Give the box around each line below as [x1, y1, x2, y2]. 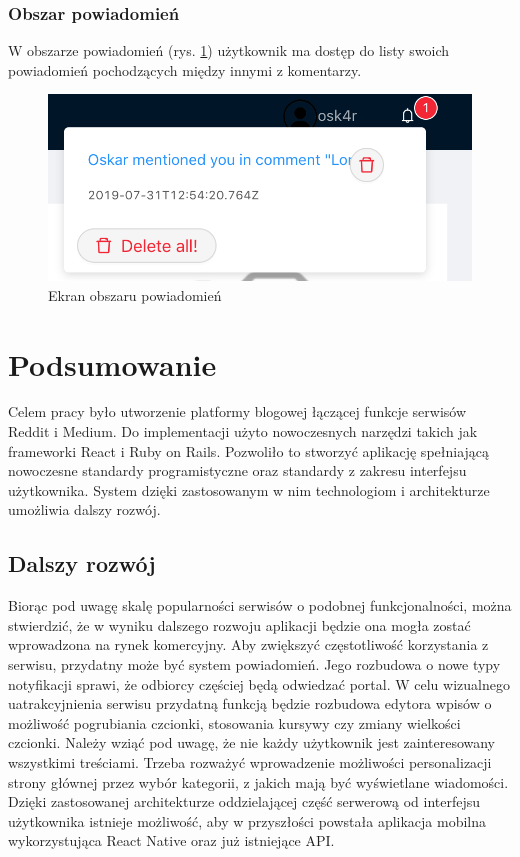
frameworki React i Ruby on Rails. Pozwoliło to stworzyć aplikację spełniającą [8, 440, 490, 461]
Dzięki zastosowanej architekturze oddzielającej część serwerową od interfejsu [8, 791, 481, 812]
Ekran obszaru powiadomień [48, 284, 222, 305]
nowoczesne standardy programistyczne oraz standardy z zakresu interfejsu [8, 460, 467, 481]
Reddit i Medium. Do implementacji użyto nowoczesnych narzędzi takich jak [8, 421, 478, 442]
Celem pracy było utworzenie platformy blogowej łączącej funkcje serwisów [8, 401, 467, 422]
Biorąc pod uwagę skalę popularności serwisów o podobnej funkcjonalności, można [8, 595, 512, 616]
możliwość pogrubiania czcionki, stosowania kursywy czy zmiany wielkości [8, 712, 461, 733]
